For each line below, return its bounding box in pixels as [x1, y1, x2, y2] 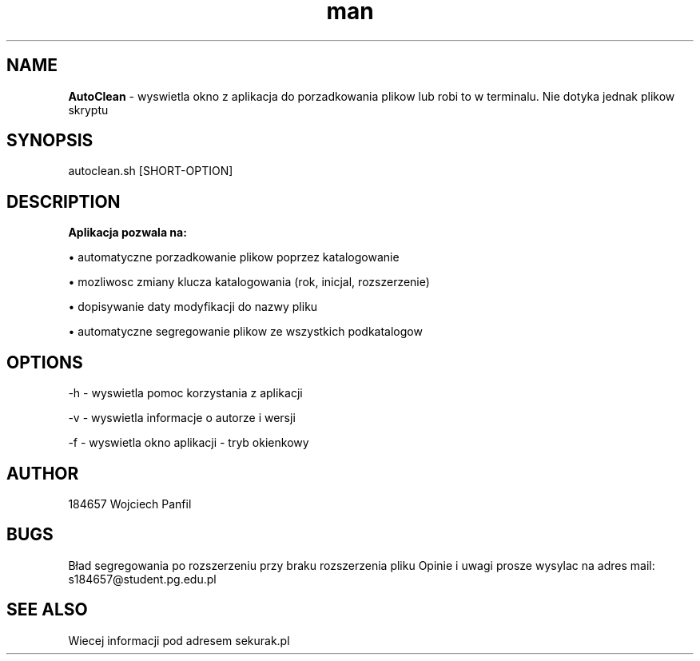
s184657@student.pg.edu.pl [68, 571, 217, 586]
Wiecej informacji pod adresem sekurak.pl [68, 633, 290, 647]
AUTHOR [6, 463, 79, 484]
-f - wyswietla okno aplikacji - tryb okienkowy [68, 436, 309, 450]
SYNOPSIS [6, 130, 93, 151]
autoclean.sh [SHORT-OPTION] [68, 164, 233, 178]
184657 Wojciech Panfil [68, 496, 192, 511]
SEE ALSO [6, 599, 88, 620]
